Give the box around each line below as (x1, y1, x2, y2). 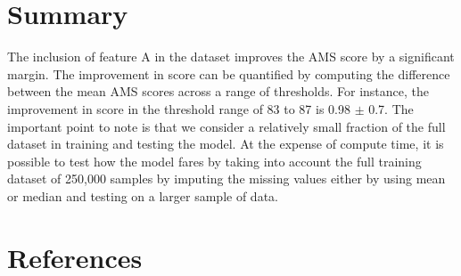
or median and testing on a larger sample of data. (7, 186, 278, 205)
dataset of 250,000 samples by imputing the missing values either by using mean (7, 169, 446, 188)
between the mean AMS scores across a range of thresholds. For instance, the (7, 82, 429, 101)
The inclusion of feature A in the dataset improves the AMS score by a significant (7, 47, 455, 66)
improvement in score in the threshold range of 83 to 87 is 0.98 (7, 99, 350, 118)
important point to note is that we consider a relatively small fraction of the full (7, 117, 446, 135)
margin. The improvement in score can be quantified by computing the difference (7, 64, 450, 83)
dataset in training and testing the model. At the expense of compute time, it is (7, 134, 444, 153)
